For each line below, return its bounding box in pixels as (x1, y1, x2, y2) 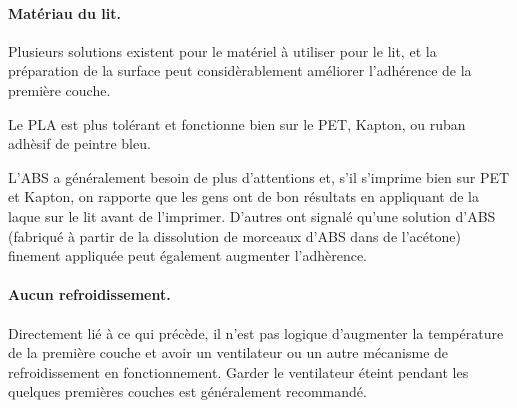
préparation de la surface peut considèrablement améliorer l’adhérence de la (8, 60, 472, 81)
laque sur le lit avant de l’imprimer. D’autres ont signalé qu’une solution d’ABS (8, 205, 496, 226)
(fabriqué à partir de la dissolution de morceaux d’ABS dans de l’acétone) (8, 225, 461, 246)
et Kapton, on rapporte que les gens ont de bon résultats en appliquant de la (8, 186, 480, 207)
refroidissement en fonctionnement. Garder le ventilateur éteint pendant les (8, 361, 469, 382)
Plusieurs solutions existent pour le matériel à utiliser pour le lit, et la (8, 40, 437, 61)
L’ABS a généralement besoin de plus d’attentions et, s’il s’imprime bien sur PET (8, 166, 510, 187)
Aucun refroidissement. (8, 284, 171, 305)
